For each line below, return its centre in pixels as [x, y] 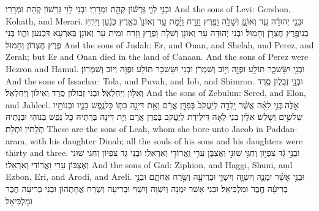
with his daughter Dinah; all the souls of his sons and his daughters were [166, 140]
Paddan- [282, 128]
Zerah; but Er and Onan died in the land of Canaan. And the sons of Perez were [157, 57]
